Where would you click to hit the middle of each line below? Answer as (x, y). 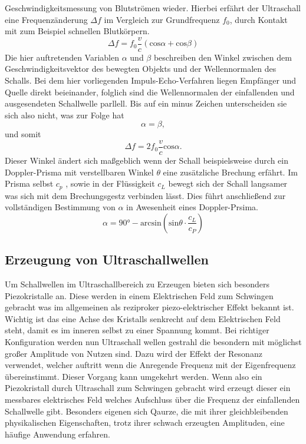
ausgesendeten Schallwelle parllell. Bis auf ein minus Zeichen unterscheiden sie (146, 103)
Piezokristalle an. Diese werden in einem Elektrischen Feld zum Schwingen (139, 295)
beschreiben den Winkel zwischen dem (223, 57)
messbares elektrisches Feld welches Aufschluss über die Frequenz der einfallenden (152, 400)
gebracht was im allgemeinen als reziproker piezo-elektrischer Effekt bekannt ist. (149, 307)
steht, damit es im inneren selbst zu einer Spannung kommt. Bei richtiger (137, 330)
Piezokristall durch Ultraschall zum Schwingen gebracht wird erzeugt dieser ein (148, 388)
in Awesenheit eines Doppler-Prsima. (193, 207)
